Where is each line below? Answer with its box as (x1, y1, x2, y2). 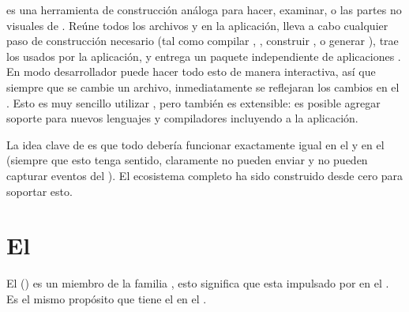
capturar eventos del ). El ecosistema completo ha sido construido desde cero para (6, 167, 403, 183)
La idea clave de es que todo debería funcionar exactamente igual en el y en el (6, 136, 385, 152)
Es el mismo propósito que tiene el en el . (6, 290, 207, 306)
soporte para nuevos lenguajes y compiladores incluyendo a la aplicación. (6, 110, 358, 126)
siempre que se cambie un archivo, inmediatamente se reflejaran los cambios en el (6, 78, 400, 95)
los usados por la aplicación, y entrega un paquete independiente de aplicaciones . (6, 47, 401, 64)
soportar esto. (6, 182, 73, 199)
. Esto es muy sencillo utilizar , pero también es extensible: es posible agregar (6, 94, 381, 111)
